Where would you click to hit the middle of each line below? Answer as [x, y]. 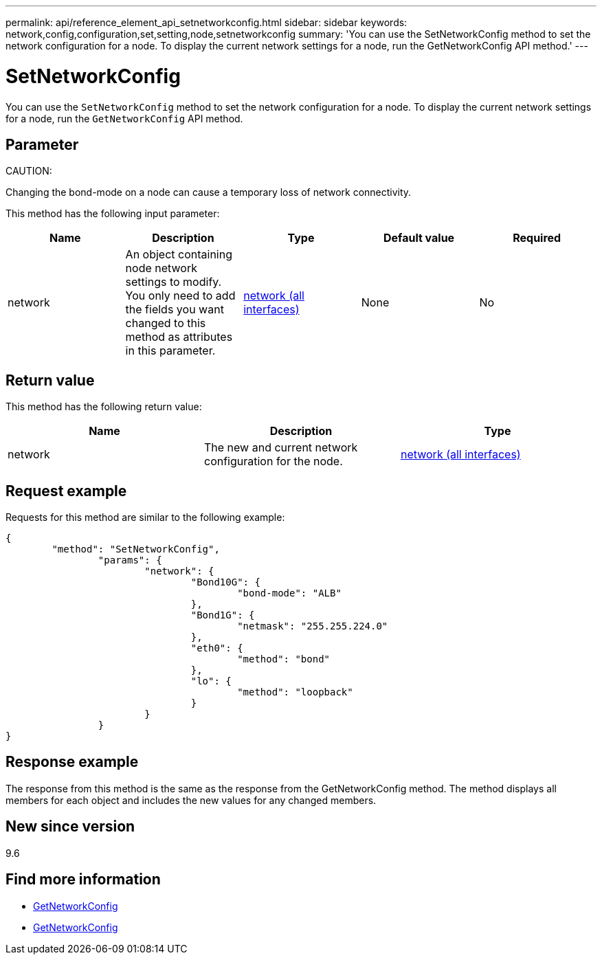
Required [537, 238]
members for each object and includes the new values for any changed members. [191, 800]
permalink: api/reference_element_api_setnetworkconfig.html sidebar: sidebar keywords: [207, 22]
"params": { [130, 560]
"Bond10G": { [225, 582]
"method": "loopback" [295, 692]
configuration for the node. [273, 461]
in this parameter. [170, 351]
